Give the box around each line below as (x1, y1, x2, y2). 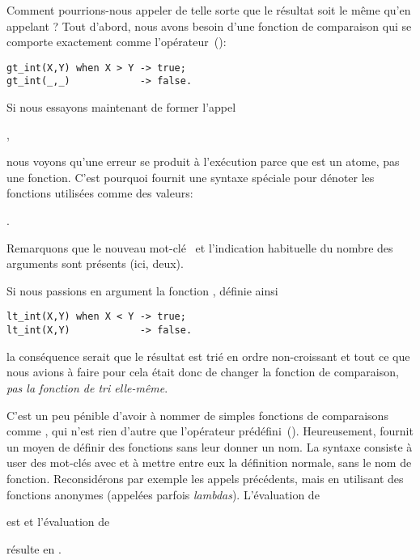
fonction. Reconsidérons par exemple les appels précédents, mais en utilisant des (6, 469, 404, 486)
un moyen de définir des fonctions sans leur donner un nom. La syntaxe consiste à (6, 438, 413, 455)
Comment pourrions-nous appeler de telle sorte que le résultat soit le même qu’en (6, 2, 411, 18)
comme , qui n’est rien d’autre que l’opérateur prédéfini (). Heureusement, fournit (6, 422, 414, 439)
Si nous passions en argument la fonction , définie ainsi (6, 282, 278, 299)
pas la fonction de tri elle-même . (6, 379, 168, 396)
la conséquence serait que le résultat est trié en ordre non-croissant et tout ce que (6, 347, 410, 364)
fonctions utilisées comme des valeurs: (6, 185, 193, 202)
